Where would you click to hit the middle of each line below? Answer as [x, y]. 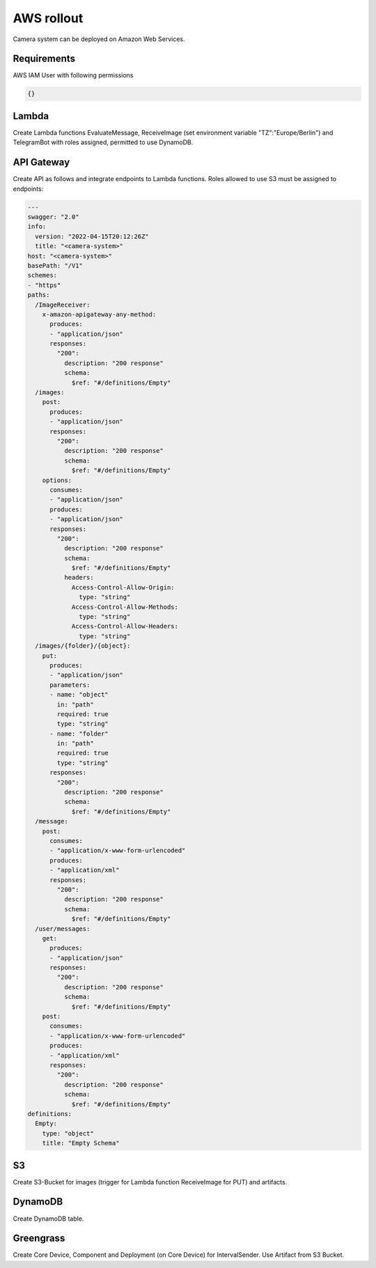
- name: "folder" [79, 734]
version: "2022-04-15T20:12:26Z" [92, 236]
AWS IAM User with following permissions [73, 75]
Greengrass [39, 1238]
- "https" [44, 285]
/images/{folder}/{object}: [83, 646]
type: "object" [68, 1133]
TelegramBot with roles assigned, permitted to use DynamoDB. [103, 142]
